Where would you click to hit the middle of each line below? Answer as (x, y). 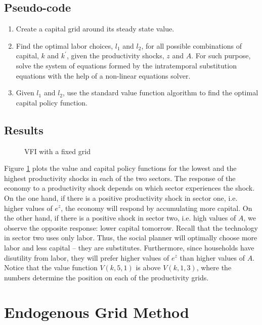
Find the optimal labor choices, (64, 45)
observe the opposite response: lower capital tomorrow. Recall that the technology (131, 227)
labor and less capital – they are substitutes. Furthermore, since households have (129, 247)
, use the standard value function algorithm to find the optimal (161, 93)
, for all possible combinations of (192, 45)
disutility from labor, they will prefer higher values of (87, 257)
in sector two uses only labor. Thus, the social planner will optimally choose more (131, 238)
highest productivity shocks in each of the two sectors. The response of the (120, 178)
